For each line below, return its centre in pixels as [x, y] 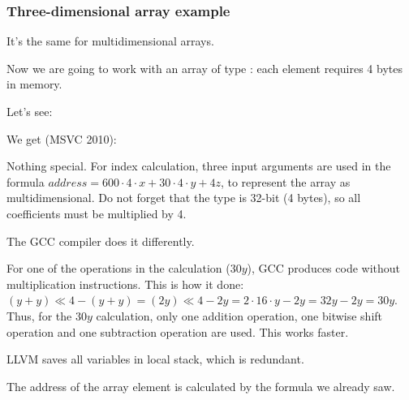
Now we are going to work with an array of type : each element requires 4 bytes [204, 68]
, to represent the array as [285, 181]
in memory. [34, 84]
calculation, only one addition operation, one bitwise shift [239, 315]
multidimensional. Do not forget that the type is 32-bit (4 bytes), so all [184, 198]
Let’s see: [30, 111]
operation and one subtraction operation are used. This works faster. [178, 331]
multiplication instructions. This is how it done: [125, 284]
